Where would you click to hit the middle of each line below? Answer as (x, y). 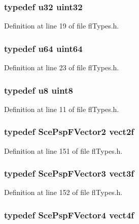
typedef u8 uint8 (39, 90)
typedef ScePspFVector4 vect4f (69, 215)
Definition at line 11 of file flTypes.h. (62, 109)
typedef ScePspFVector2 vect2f (69, 132)
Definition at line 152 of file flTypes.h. (63, 192)
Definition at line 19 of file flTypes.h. (62, 26)
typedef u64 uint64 (43, 48)
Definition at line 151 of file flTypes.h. (63, 150)
